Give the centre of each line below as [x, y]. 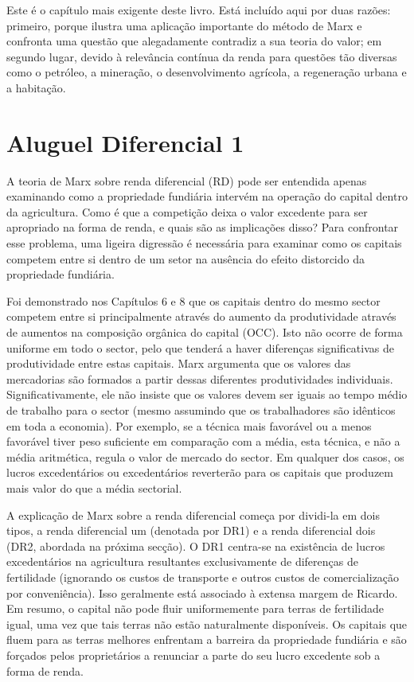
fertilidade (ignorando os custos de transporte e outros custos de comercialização [203, 577]
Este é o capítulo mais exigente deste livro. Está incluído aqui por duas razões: [199, 10]
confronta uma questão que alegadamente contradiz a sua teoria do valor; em [194, 41]
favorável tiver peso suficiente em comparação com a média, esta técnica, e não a [203, 441]
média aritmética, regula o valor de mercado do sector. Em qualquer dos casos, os [205, 456]
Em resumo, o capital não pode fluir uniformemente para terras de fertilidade [195, 608]
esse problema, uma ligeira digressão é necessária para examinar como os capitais [204, 243]
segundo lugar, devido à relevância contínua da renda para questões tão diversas [202, 56]
